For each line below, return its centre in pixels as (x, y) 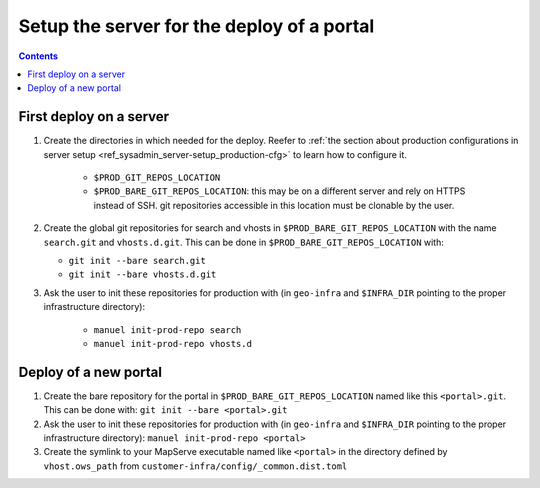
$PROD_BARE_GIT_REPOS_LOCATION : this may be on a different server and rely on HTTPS (279, 191)
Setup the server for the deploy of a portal (196, 26)
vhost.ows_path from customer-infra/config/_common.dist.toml (195, 466)
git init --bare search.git (137, 260)
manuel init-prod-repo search (167, 329)
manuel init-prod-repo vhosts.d (172, 343)
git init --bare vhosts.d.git (142, 274)
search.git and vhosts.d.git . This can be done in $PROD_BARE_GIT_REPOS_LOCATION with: (243, 242)
